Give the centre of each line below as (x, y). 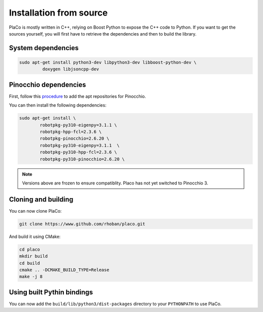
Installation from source (58, 13)
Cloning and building (41, 199)
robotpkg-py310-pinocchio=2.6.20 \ (82, 159)
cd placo (30, 249)
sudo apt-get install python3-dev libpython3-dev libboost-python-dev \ (108, 62)
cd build (30, 263)
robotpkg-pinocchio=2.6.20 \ (75, 138)
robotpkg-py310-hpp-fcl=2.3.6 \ (78, 152)
